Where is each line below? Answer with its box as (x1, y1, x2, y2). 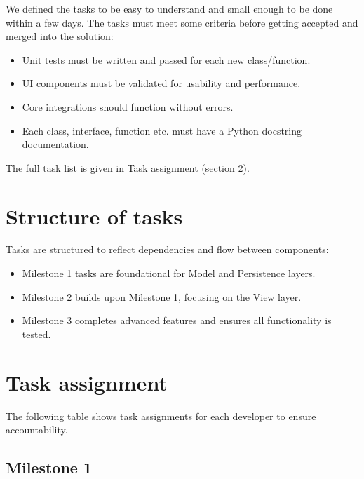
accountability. (6, 422, 68, 437)
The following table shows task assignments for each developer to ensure (6, 408, 316, 423)
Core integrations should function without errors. (22, 99, 234, 114)
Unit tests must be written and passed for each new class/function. (22, 52, 311, 67)
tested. (22, 326, 51, 341)
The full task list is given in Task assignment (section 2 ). (6, 160, 250, 175)
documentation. (22, 137, 89, 151)
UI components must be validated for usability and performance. (22, 76, 301, 90)
